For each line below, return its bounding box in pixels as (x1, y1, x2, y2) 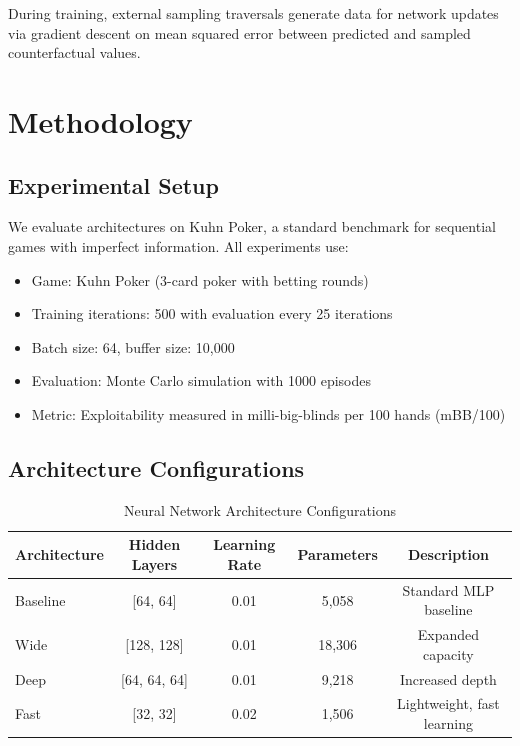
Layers (131, 553, 178, 574)
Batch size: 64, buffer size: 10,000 (31, 336, 235, 357)
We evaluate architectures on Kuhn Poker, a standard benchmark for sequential (8, 216, 496, 237)
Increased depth (399, 668, 497, 689)
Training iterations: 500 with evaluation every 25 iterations (31, 303, 393, 324)
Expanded (417, 624, 480, 645)
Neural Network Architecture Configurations (123, 499, 397, 520)
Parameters (297, 544, 378, 565)
